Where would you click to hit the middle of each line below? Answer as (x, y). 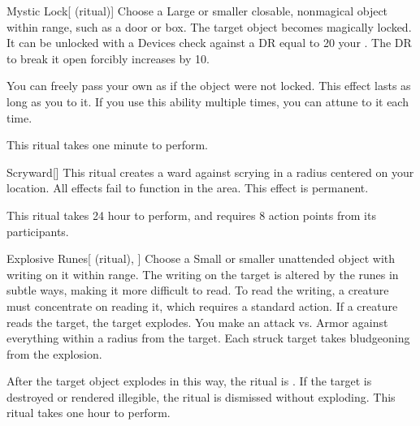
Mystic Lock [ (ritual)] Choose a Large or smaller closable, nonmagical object (197, 11)
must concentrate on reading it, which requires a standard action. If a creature (202, 306)
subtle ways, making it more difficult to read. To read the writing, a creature (198, 290)
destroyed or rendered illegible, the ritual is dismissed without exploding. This (201, 396)
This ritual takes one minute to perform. (107, 145)
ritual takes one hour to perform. (89, 413)
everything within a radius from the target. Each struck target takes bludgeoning (208, 338)
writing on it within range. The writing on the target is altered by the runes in (203, 274)
